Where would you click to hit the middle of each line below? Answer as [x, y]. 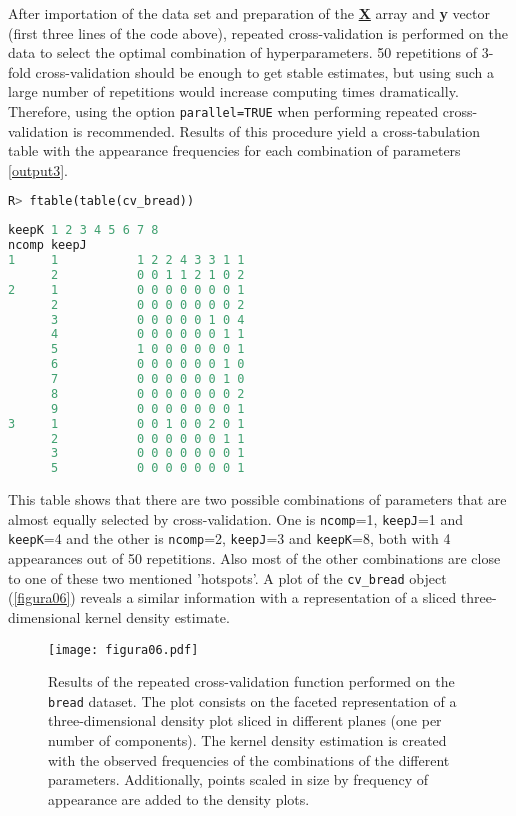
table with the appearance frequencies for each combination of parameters [234, 150]
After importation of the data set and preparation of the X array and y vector [249, 13]
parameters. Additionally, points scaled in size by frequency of [238, 779]
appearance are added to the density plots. [179, 798]
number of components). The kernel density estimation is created [247, 740]
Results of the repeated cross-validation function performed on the [251, 681]
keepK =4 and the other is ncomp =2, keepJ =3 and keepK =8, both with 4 [229, 538]
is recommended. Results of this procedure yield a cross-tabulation [276, 130]
